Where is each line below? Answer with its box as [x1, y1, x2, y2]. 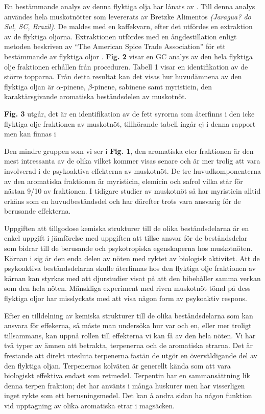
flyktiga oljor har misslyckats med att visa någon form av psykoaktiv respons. [4, 293, 247, 304]
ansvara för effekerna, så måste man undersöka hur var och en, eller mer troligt [4, 320, 252, 331]
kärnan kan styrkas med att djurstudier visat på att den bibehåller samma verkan [4, 272, 261, 283]
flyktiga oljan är [4, 81, 54, 91]
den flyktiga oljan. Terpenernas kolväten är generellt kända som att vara [4, 360, 231, 371]
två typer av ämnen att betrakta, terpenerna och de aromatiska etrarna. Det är [4, 340, 253, 351]
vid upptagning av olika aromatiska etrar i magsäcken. [4, 400, 175, 410]
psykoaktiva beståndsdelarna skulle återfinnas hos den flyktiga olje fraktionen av [4, 263, 256, 273]
